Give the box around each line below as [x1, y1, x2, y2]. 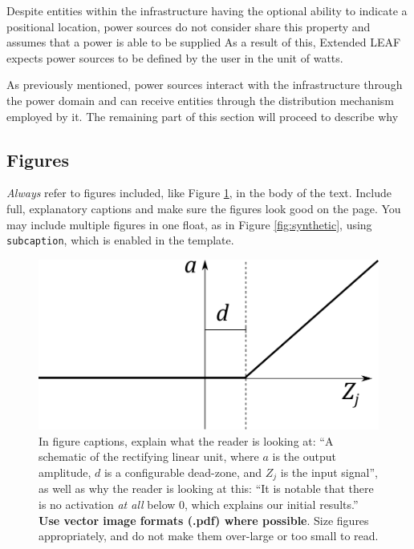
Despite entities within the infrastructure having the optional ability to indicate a [6, 2, 408, 18]
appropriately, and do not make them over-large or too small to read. [39, 527, 379, 544]
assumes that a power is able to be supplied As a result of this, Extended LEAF [6, 34, 401, 50]
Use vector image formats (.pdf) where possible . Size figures [39, 511, 369, 528]
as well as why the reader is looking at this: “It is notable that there [39, 480, 374, 497]
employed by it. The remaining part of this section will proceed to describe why [6, 107, 399, 124]
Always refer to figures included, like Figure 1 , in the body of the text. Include [6, 184, 392, 201]
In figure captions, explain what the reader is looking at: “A [39, 432, 334, 449]
